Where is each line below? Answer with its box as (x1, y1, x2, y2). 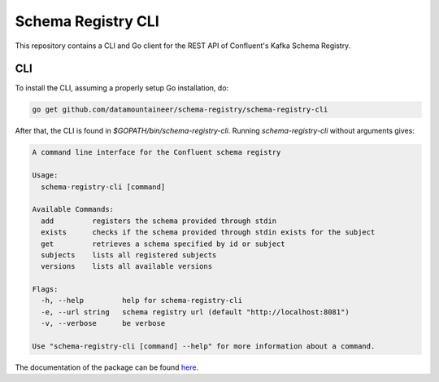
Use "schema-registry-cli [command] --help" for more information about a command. (32, 342, 376, 351)
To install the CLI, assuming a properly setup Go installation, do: (15, 83, 229, 93)
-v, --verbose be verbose (41, 318, 166, 328)
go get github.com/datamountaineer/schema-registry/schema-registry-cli (32, 105, 328, 114)
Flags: (32, 285, 59, 294)
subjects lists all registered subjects (41, 250, 217, 260)
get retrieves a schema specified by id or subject (41, 239, 285, 248)
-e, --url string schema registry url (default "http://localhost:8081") (41, 307, 350, 317)
